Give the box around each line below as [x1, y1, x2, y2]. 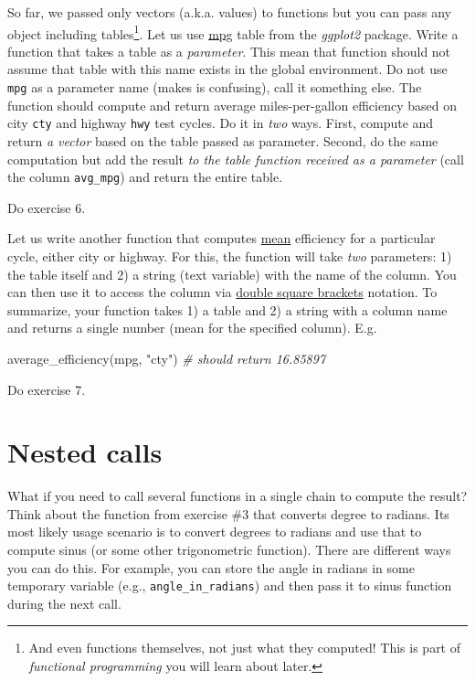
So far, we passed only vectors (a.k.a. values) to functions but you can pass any [7, 3, 451, 21]
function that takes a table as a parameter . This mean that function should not [7, 41, 451, 60]
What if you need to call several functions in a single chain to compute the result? [7, 486, 468, 505]
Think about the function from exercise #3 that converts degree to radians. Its [7, 504, 449, 523]
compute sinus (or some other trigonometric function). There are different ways [7, 540, 451, 559]
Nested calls [7, 433, 163, 471]
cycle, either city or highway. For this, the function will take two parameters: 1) [7, 246, 452, 265]
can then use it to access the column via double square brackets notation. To [7, 282, 438, 302]
